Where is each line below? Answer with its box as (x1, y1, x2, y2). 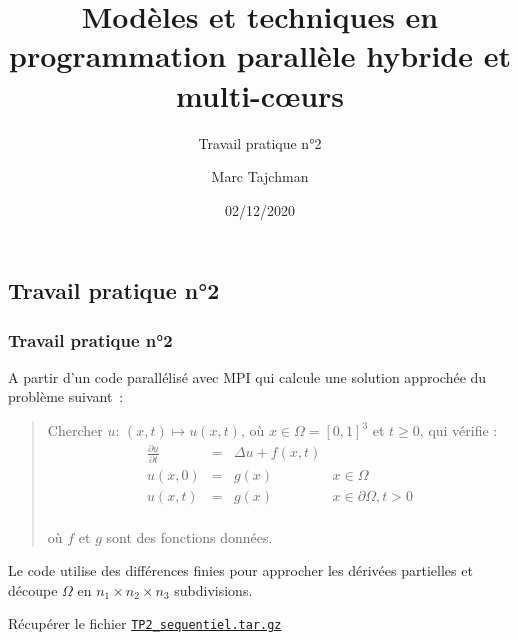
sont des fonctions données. (106, 526, 273, 547)
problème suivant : (8, 386, 124, 407)
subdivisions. (174, 579, 253, 600)
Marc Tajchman (211, 166, 309, 187)
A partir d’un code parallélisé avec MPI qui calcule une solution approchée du (8, 366, 487, 387)
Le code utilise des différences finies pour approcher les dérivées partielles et (8, 560, 473, 581)
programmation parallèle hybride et (9, 35, 511, 76)
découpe (8, 579, 58, 600)
